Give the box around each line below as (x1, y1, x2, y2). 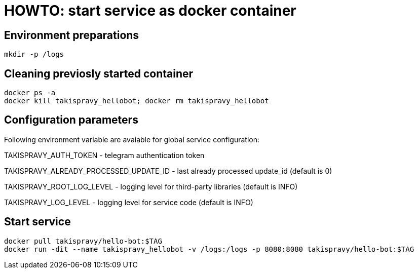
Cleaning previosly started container (4, 67, 194, 80)
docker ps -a (4, 89, 56, 97)
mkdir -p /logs (4, 50, 64, 59)
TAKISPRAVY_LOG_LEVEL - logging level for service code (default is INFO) (4, 198, 253, 207)
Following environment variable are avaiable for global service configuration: (4, 135, 260, 144)
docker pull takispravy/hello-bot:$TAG (4, 237, 162, 245)
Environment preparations (4, 28, 139, 42)
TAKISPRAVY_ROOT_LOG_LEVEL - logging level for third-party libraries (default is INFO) (4, 182, 298, 191)
